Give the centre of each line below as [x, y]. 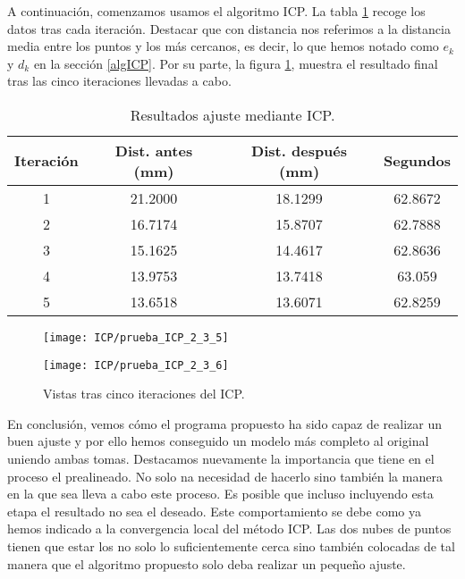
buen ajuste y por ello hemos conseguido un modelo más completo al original [218, 441]
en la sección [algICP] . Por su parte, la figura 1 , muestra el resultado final [236, 63]
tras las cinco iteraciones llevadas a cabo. [119, 81]
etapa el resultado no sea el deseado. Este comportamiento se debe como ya [214, 511]
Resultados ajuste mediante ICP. [232, 114]
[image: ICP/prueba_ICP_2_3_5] [136, 337]
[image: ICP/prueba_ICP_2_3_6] [136, 365]
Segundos [417, 161]
